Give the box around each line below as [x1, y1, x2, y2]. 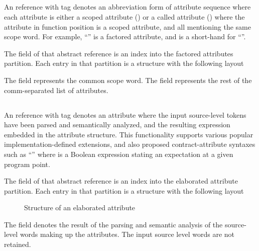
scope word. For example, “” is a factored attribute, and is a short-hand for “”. [4, 31, 246, 42]
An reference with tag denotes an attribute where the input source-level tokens [4, 109, 246, 120]
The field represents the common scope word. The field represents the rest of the [4, 74, 252, 85]
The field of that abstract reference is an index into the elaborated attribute [4, 176, 238, 186]
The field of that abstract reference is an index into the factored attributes [4, 48, 233, 58]
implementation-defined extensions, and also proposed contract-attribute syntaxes [4, 139, 255, 149]
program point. [4, 158, 50, 169]
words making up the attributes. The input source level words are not [20, 229, 234, 239]
